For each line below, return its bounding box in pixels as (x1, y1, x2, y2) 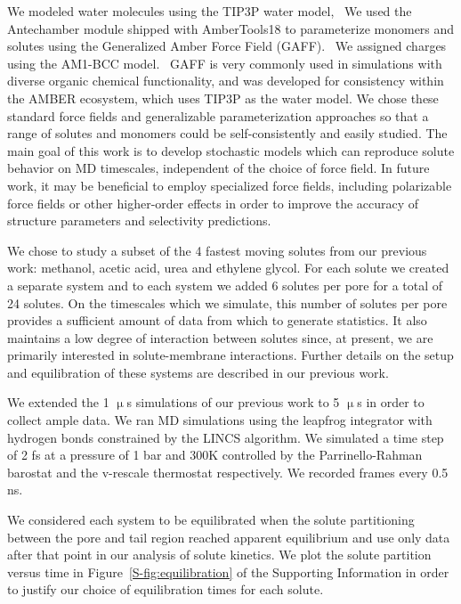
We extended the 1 (7, 393, 109, 412)
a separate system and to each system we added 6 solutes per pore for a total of (7, 275, 443, 294)
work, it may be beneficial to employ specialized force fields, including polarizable (7, 175, 452, 194)
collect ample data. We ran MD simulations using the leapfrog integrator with (7, 411, 433, 429)
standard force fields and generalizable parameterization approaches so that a (7, 106, 429, 125)
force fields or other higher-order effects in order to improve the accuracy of (7, 193, 419, 212)
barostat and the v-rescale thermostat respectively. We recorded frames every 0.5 (7, 462, 449, 481)
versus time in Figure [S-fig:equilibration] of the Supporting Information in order (7, 562, 449, 581)
